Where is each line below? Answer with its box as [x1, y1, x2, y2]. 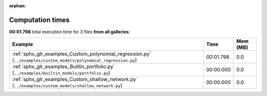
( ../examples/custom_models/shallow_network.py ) [12, 82, 123, 89]
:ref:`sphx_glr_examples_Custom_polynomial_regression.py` [12, 50, 151, 57]
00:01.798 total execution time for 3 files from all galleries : [9, 29, 131, 35]
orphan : [9, 3, 26, 8]
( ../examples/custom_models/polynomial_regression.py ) [12, 57, 137, 64]
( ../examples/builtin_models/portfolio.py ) [12, 69, 111, 76]
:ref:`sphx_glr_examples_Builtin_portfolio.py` [12, 63, 115, 70]
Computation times [9, 15, 70, 24]
